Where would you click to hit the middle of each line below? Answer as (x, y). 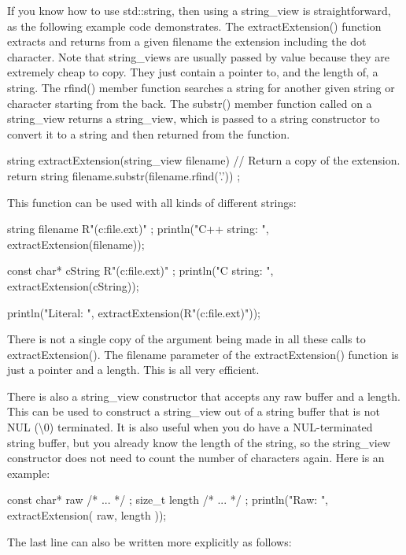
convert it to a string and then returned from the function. (149, 133)
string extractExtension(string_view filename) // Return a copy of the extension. (204, 160)
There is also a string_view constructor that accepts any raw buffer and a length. (204, 396)
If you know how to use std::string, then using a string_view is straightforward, (199, 10)
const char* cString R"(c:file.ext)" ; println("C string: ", (140, 270)
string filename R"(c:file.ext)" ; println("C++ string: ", (138, 229)
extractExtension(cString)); (73, 285)
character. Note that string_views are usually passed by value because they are (198, 56)
